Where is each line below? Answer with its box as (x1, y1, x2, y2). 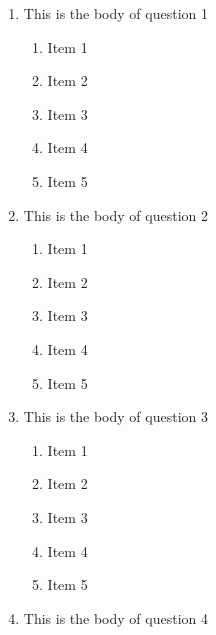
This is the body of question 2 (23, 204, 208, 225)
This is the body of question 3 (23, 406, 208, 427)
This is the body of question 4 (23, 607, 208, 628)
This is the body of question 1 (23, 3, 208, 23)
